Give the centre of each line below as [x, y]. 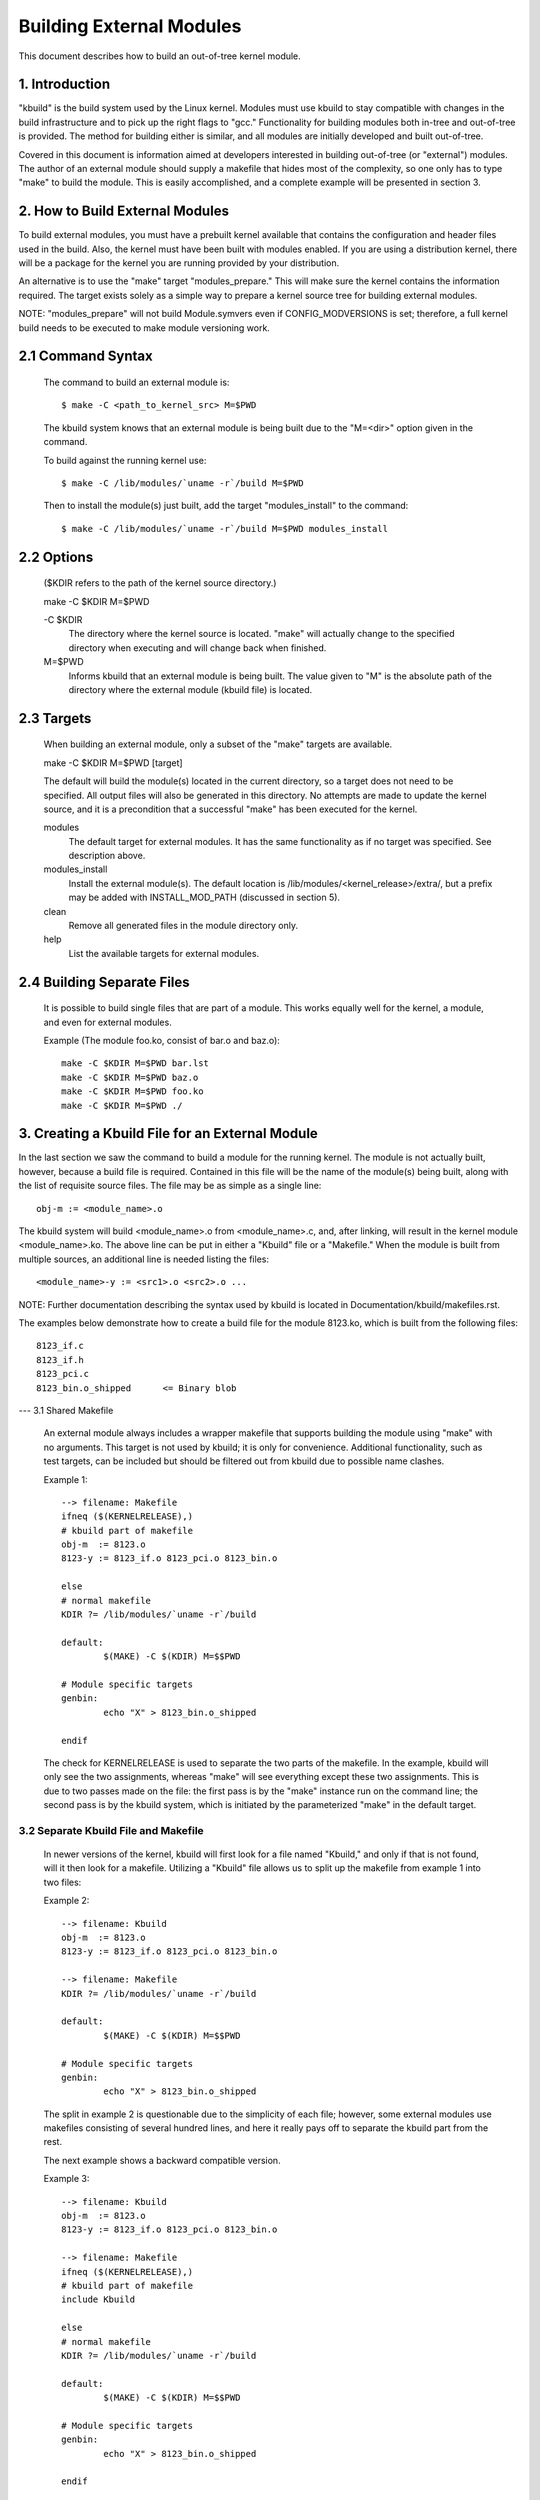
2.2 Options [56, 556]
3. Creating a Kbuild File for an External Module [168, 1133]
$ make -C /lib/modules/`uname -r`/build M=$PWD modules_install [225, 528]
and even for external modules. [107, 1022]
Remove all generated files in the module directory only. [183, 926]
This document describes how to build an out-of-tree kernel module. [160, 56]
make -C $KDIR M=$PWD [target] [113, 762]
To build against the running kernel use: [125, 460]
